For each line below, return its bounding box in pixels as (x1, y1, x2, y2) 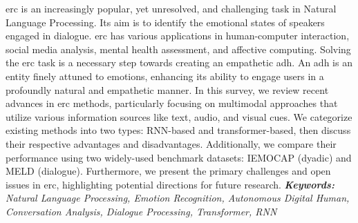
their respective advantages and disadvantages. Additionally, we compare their (6, 136, 337, 151)
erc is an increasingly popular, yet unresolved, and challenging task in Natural (6, 1, 337, 15)
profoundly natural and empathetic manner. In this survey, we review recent (6, 82, 329, 97)
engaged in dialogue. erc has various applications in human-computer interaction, (6, 28, 350, 43)
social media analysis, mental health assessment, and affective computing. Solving (6, 41, 351, 56)
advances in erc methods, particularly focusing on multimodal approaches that (6, 96, 338, 110)
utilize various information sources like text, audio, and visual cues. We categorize (6, 109, 352, 124)
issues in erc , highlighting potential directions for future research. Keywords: (6, 177, 335, 191)
